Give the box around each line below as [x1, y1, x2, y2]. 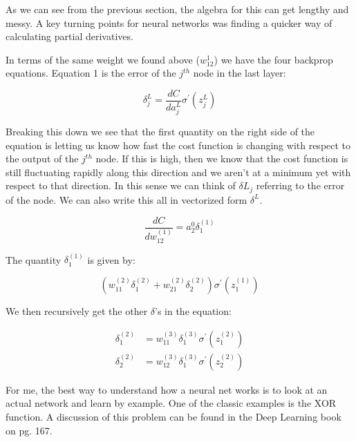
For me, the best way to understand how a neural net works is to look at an [6, 382, 328, 396]
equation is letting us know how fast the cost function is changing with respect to [6, 137, 351, 152]
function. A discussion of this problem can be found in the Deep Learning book [6, 409, 341, 423]
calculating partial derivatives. [6, 29, 133, 44]
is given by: [87, 252, 135, 267]
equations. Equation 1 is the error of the [6, 66, 176, 80]
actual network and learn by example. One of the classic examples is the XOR [6, 396, 337, 410]
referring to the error [256, 178, 345, 193]
